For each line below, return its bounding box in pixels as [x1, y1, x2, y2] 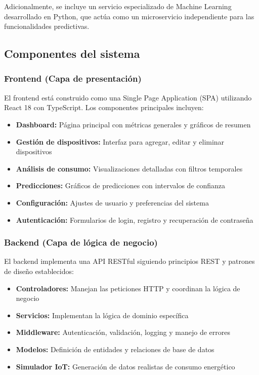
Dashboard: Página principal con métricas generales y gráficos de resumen [16, 119, 251, 129]
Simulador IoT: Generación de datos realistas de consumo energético [16, 361, 235, 371]
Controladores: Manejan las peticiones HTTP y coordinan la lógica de [16, 283, 240, 293]
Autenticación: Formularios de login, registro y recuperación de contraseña [16, 214, 253, 225]
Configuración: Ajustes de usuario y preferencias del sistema [16, 197, 209, 208]
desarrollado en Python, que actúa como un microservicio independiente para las [4, 11, 254, 21]
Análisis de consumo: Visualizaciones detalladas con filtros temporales [16, 163, 243, 174]
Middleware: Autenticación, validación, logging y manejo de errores [16, 327, 230, 337]
